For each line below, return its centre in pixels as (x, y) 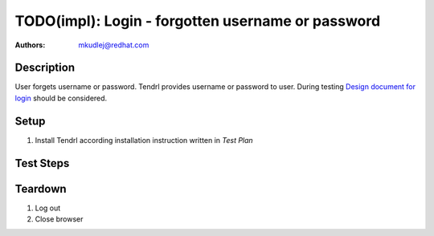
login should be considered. (61, 98)
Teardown (41, 189)
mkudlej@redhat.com (114, 45)
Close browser (59, 219)
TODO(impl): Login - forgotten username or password (198, 21)
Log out (48, 208)
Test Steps (42, 163)
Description (45, 68)
